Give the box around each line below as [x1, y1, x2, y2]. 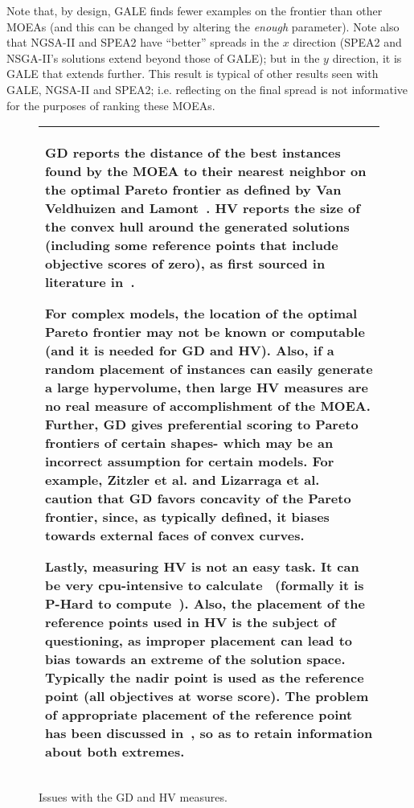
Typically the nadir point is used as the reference [45, 668, 364, 687]
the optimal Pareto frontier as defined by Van [45, 180, 342, 199]
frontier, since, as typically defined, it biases [45, 507, 330, 527]
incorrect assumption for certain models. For [45, 452, 334, 471]
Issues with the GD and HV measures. [39, 789, 227, 806]
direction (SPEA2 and [293, 34, 402, 51]
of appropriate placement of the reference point [45, 705, 353, 724]
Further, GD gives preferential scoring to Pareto [45, 415, 359, 434]
